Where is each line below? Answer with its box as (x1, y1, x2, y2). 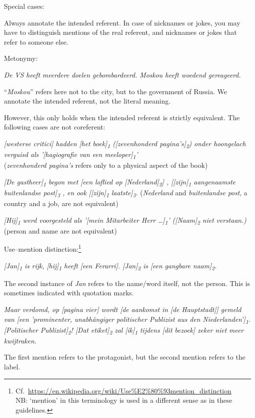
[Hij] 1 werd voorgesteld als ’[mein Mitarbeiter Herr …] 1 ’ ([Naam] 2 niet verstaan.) (4, 214, 247, 226)
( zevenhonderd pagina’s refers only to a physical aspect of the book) (4, 160, 208, 170)
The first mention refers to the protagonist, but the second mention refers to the (4, 352, 246, 362)
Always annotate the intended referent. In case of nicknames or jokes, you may (4, 17, 240, 27)
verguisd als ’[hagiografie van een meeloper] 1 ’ (4, 149, 138, 160)
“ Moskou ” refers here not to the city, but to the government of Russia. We (4, 86, 227, 96)
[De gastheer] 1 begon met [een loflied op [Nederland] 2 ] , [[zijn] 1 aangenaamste (4, 176, 236, 188)
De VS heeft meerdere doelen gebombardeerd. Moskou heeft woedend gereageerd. (4, 69, 241, 79)
